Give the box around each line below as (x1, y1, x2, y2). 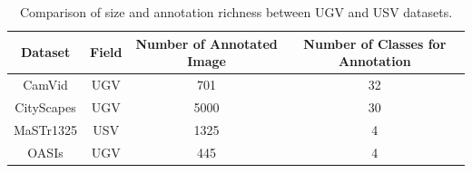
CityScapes (15, 97, 76, 116)
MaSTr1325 (14, 120, 78, 139)
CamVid (23, 75, 68, 94)
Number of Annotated (135, 34, 278, 53)
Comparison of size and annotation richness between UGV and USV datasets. (19, 3, 453, 21)
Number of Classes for (303, 34, 447, 53)
